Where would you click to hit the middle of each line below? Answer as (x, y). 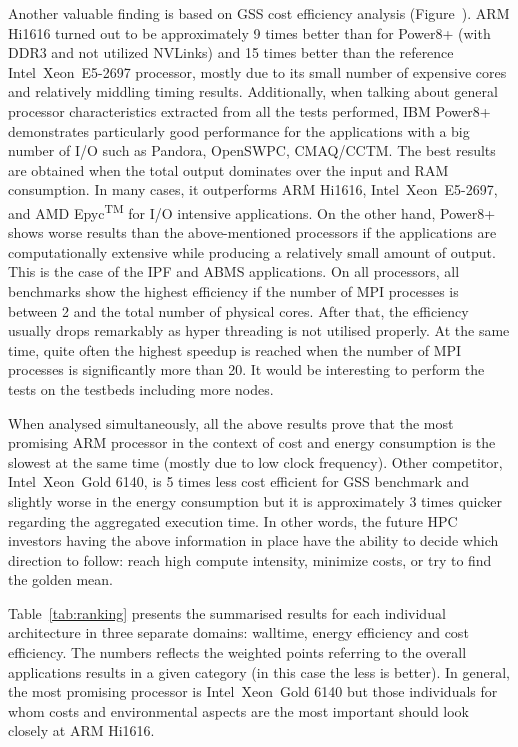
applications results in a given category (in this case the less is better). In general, (259, 671)
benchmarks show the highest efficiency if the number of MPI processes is (233, 290)
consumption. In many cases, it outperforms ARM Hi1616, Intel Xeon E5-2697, (253, 189)
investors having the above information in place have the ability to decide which (253, 540)
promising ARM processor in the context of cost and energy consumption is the (252, 442)
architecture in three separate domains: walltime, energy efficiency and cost (238, 632)
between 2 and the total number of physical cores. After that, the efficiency (238, 310)
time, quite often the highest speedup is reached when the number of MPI (235, 349)
